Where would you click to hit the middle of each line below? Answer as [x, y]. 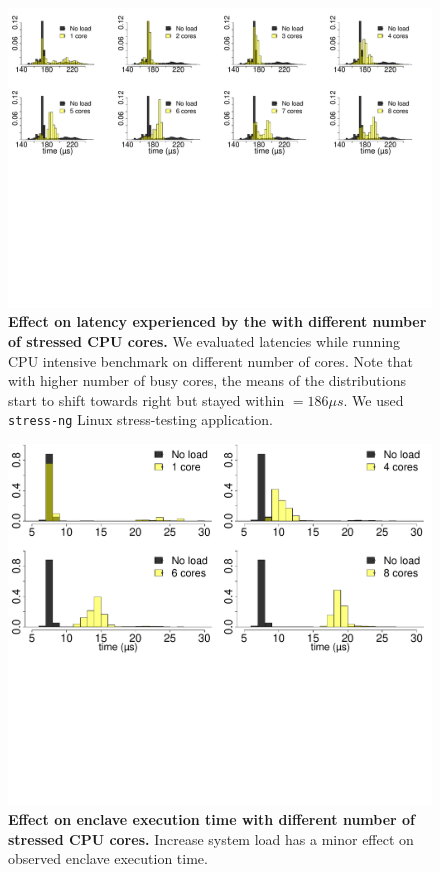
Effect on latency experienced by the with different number [217, 321]
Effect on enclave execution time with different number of [212, 819]
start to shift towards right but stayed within [146, 399]
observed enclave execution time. [108, 858]
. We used [373, 399]
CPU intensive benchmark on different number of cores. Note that [210, 360]
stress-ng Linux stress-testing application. [140, 419]
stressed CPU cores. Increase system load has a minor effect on [211, 838]
